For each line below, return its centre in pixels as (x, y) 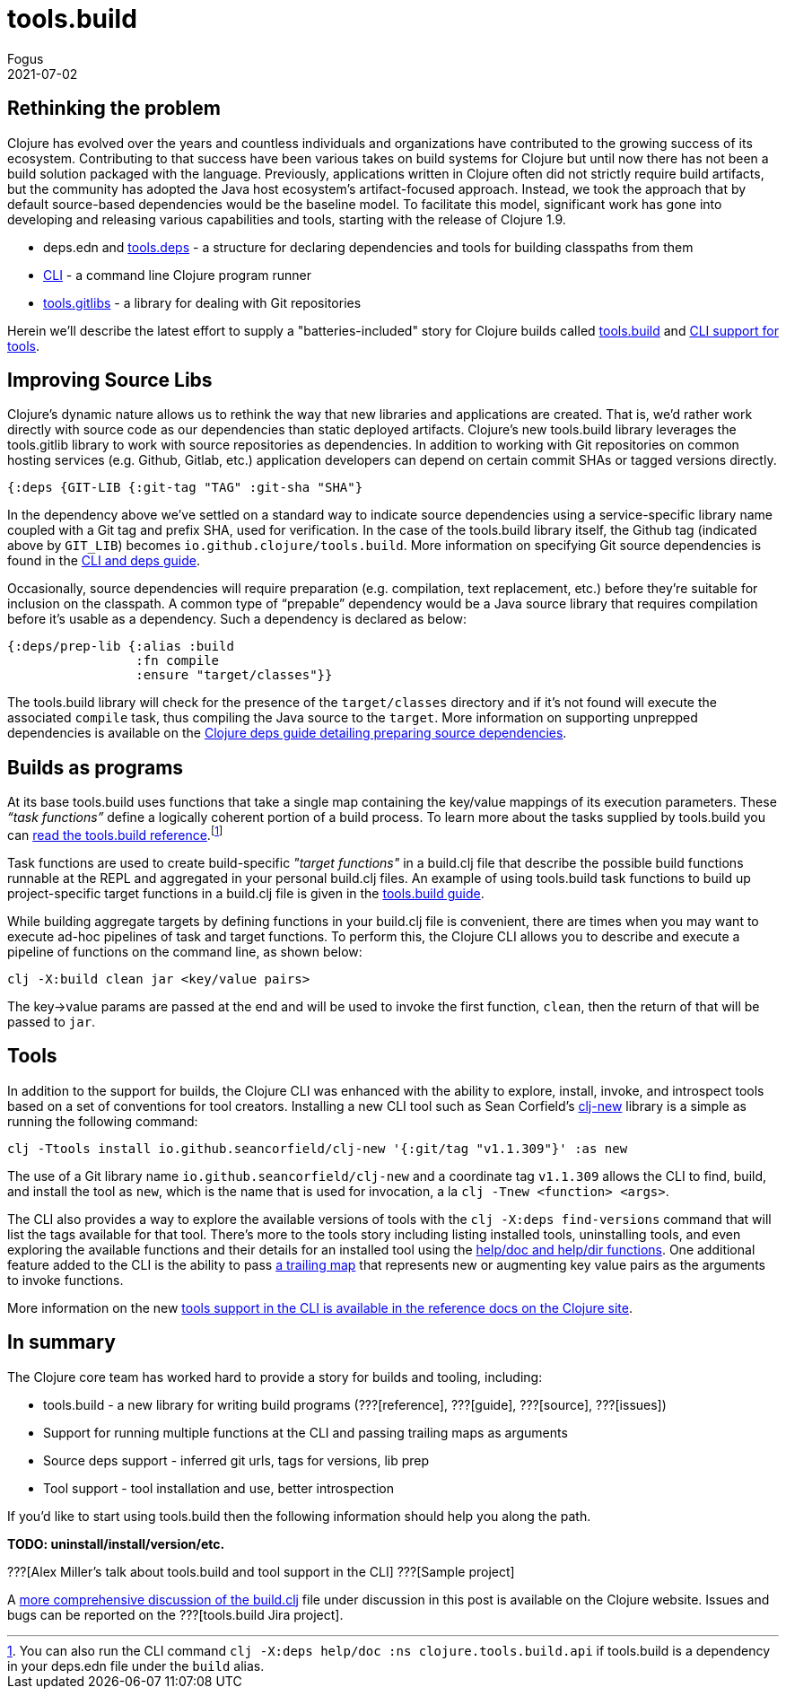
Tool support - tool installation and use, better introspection (218, 1488)
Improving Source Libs (110, 380)
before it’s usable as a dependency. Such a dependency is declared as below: (237, 619)
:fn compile (178, 661)
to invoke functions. (65, 1280)
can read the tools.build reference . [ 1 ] (115, 834)
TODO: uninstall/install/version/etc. (116, 1543)
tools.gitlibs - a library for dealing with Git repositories (202, 302)
